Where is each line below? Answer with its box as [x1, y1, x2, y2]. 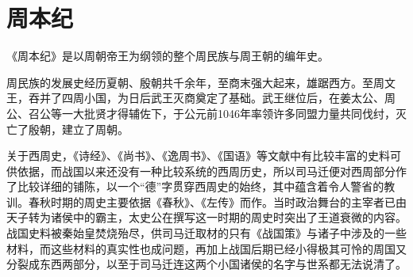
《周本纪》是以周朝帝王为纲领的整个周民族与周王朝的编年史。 [6, 47, 329, 64]
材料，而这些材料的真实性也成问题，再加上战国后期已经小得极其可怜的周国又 [6, 240, 407, 256]
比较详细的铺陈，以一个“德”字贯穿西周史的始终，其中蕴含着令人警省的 [17, 178, 384, 195]
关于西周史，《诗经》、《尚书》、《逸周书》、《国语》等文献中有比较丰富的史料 [6, 147, 390, 164]
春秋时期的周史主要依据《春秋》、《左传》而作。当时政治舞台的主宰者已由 [28, 193, 407, 210]
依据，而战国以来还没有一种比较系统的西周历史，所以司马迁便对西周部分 [17, 162, 396, 179]
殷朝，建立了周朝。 [28, 120, 129, 137]
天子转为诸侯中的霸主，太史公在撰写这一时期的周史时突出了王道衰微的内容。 [6, 209, 407, 226]
